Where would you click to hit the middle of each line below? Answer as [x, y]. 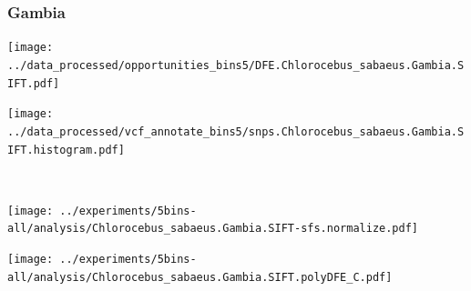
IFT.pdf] [34, 83]
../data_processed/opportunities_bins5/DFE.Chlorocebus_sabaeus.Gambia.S [236, 65]
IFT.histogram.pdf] [66, 150]
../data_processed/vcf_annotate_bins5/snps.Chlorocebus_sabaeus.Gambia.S [236, 131]
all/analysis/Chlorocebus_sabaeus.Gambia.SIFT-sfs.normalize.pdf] [213, 229]
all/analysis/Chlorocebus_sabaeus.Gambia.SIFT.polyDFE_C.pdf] [200, 277]
